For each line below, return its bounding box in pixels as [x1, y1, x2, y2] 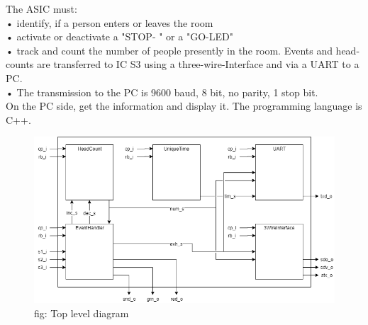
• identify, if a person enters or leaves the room [6, 15, 213, 30]
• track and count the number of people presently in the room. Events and [6, 42, 333, 57]
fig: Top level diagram [34, 305, 129, 320]
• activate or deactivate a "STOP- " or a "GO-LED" [6, 29, 233, 44]
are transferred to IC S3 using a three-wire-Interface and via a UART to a [37, 57, 359, 72]
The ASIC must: [6, 1, 77, 16]
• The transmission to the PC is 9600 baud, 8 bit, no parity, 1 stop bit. [6, 84, 318, 99]
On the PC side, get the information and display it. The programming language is [6, 98, 362, 113]
